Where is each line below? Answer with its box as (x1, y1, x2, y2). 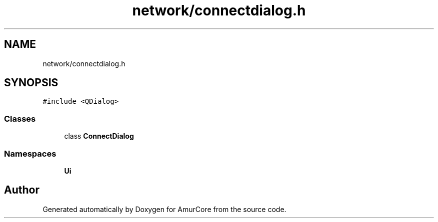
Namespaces (4, 148, 56, 159)
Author (4, 184, 39, 197)
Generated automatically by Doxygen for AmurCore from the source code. (42, 205, 286, 214)
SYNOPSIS (4, 76, 58, 89)
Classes (4, 113, 36, 124)
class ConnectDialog (64, 132, 134, 141)
